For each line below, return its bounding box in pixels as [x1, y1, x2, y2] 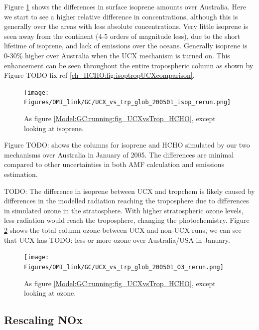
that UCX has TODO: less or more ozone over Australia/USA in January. [4, 234, 230, 245]
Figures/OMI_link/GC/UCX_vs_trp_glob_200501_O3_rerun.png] [24, 263, 224, 271]
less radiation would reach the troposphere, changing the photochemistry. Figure [4, 215, 250, 225]
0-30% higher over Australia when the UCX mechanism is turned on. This [4, 50, 230, 60]
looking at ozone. [24, 288, 76, 298]
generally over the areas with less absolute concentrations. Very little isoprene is [4, 21, 248, 31]
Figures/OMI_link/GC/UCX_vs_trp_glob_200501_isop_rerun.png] [24, 99, 231, 106]
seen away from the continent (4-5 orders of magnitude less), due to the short [4, 30, 241, 41]
